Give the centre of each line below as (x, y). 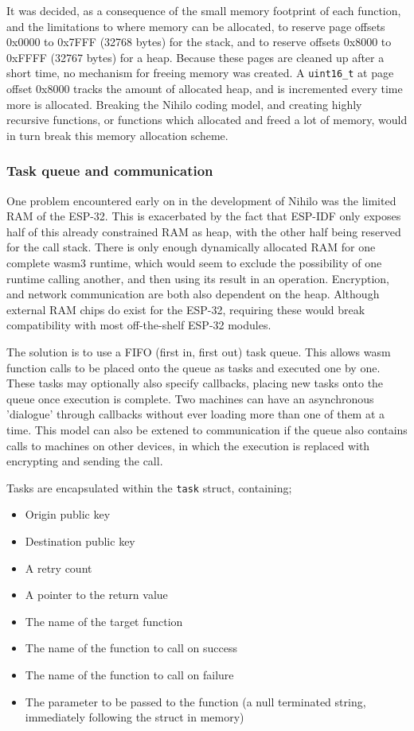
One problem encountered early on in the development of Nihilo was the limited (201, 200)
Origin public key (68, 514)
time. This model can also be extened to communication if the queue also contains (207, 429)
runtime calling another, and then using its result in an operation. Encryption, (198, 278)
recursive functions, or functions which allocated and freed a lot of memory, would (207, 120)
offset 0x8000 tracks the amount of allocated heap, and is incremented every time (205, 89)
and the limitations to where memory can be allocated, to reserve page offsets (196, 26)
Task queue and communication (110, 171)
